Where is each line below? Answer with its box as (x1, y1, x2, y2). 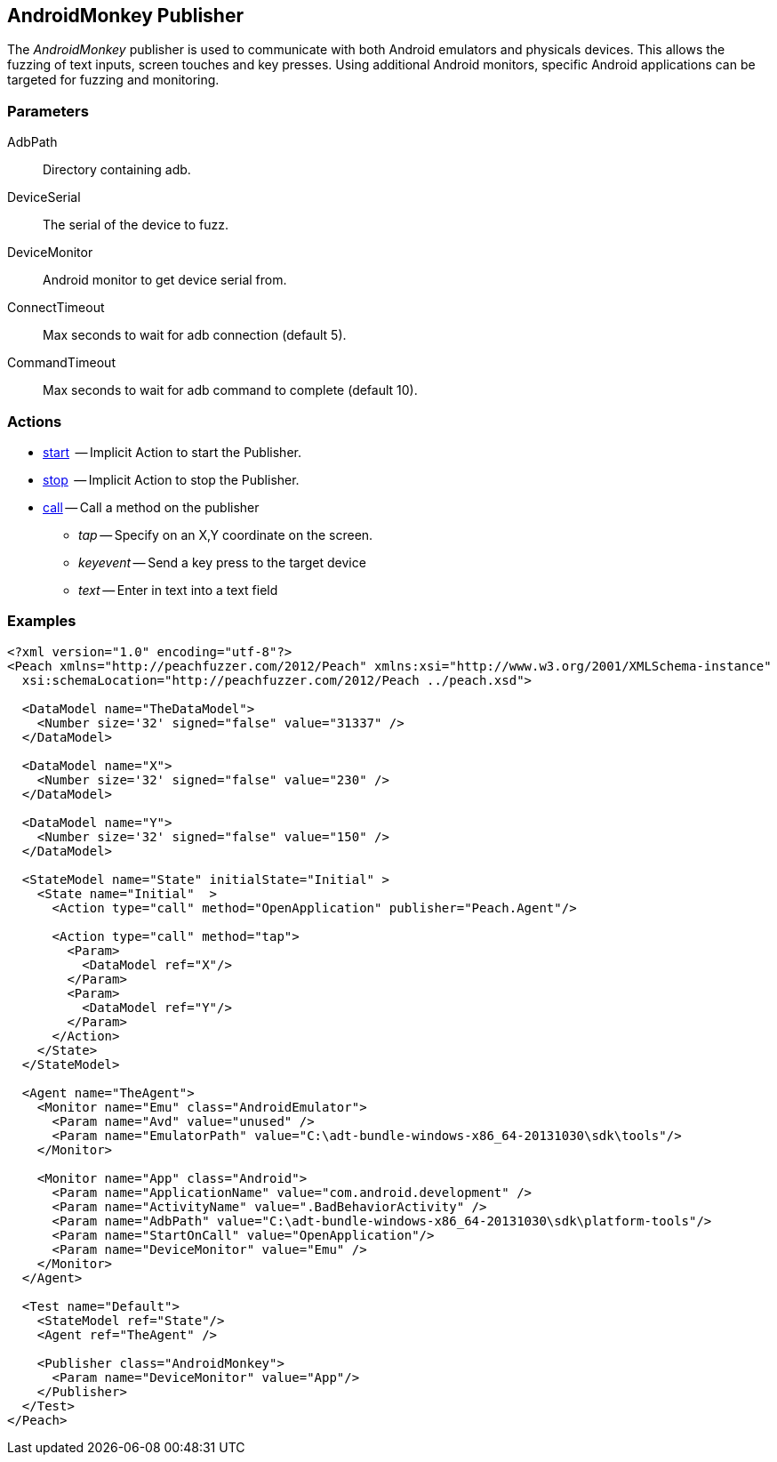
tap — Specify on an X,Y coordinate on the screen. (78, 526, 373, 542)
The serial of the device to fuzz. (43, 217, 228, 233)
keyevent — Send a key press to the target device (78, 554, 366, 570)
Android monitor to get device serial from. (43, 272, 287, 288)
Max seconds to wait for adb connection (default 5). (43, 327, 347, 343)
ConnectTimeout (7, 300, 105, 316)
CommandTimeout (7, 355, 116, 371)
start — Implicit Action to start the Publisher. (43, 444, 301, 460)
